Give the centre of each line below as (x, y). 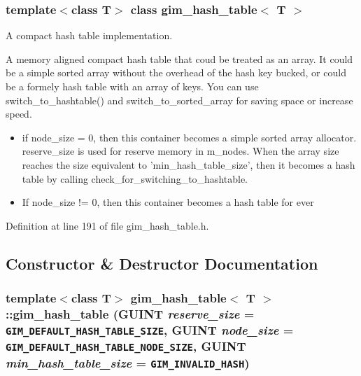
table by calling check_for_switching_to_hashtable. (135, 178)
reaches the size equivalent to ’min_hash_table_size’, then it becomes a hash (189, 164)
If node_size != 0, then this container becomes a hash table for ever (168, 202)
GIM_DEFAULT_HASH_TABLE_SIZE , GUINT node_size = (150, 329)
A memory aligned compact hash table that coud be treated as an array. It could (179, 58)
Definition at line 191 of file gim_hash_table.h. (107, 225)
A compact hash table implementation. (89, 35)
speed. (19, 114)
